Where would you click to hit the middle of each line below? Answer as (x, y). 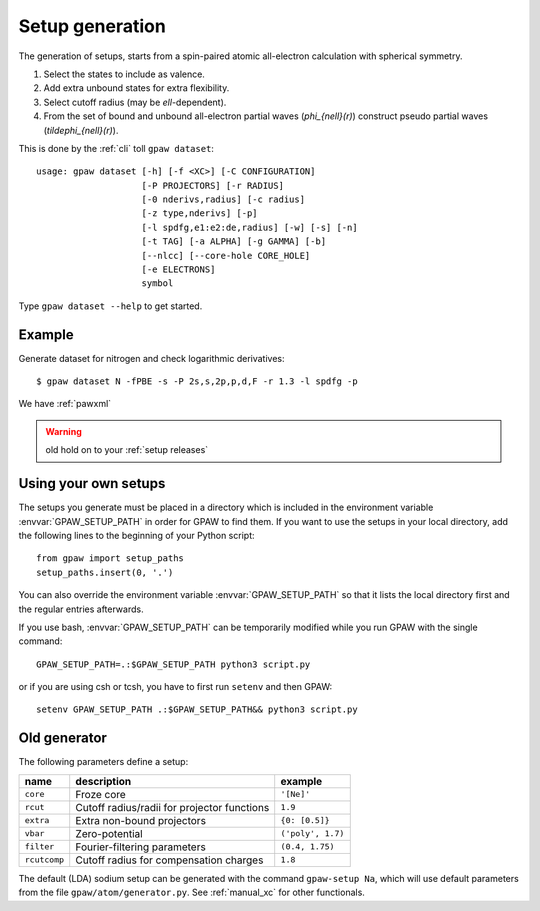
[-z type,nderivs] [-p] (200, 213)
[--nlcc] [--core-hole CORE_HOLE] (226, 255)
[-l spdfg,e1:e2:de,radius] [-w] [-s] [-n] (250, 227)
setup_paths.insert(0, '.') (105, 572)
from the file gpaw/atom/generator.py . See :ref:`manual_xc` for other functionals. (191, 892)
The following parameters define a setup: (103, 762)
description (103, 781)
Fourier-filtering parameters (141, 847)
